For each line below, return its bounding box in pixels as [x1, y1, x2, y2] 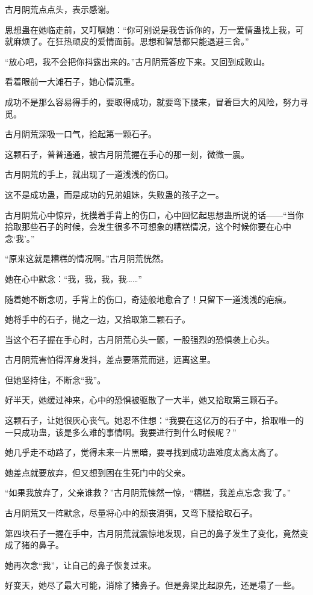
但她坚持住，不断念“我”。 [5, 373, 106, 386]
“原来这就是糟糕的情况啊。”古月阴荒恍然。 [5, 252, 169, 265]
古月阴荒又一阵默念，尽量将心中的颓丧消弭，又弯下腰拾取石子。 [5, 507, 258, 519]
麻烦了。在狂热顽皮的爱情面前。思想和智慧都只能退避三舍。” [13, 35, 249, 48]
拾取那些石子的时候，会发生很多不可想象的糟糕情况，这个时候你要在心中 [5, 220, 291, 233]
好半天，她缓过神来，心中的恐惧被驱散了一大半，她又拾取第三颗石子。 [5, 393, 283, 406]
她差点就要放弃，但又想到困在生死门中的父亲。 [5, 466, 190, 478]
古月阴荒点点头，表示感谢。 [5, 3, 114, 15]
